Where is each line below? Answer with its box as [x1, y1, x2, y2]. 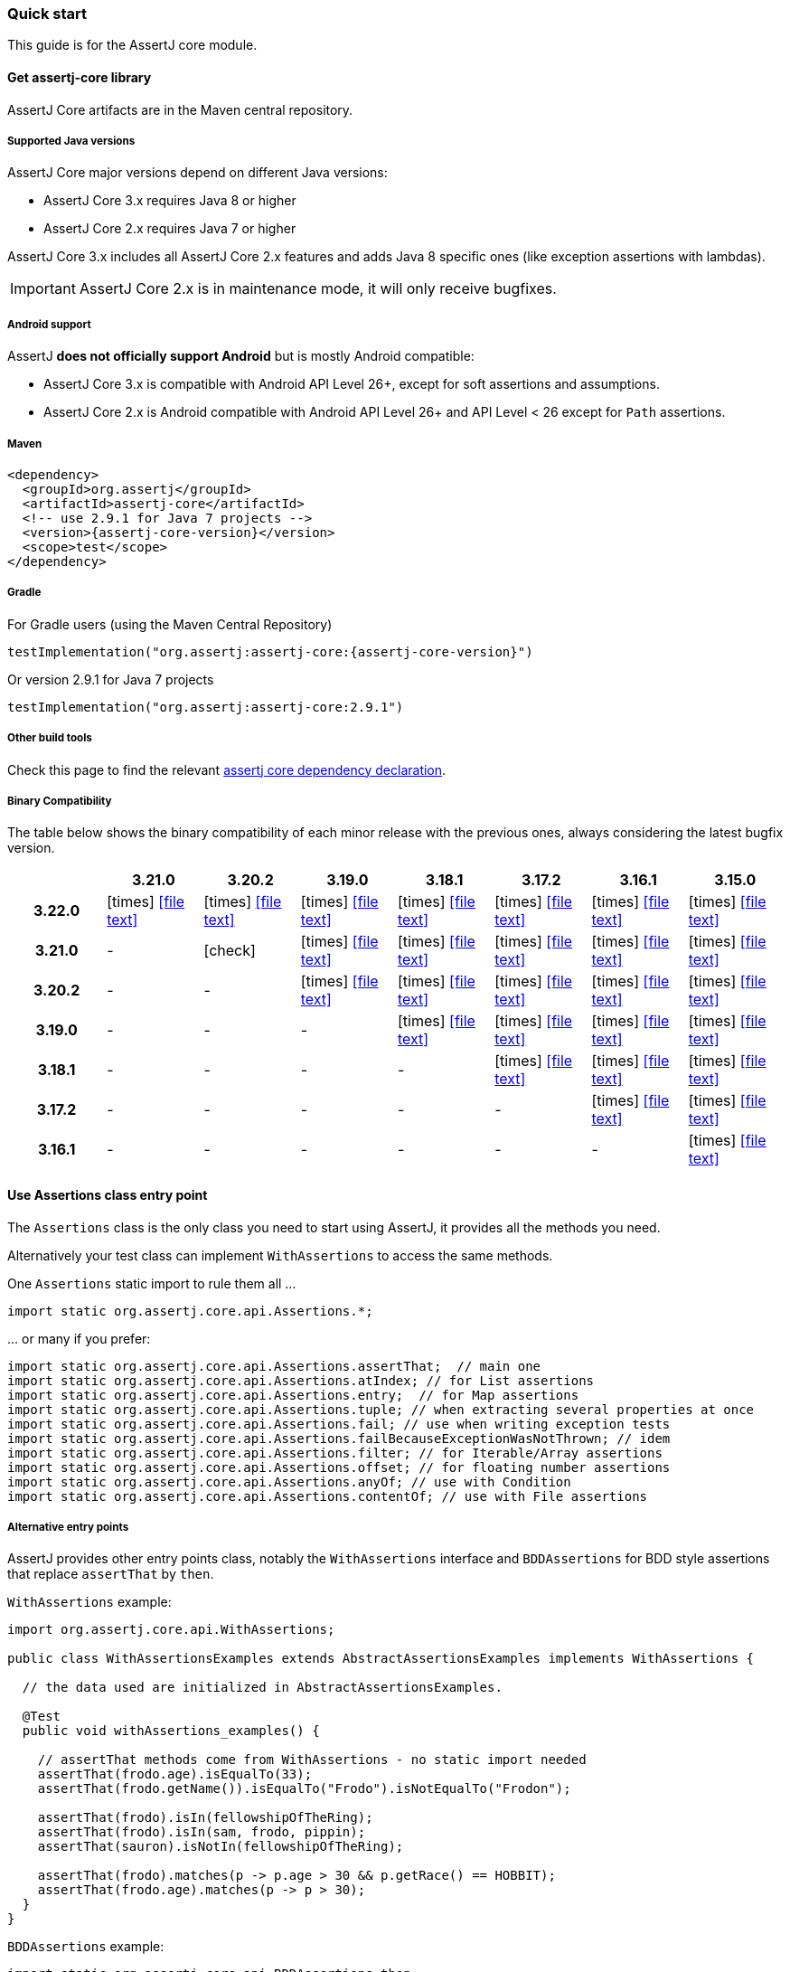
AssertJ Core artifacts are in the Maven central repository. [7, 101, 353, 118]
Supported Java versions [7, 134, 136, 147]
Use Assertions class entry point [7, 1186, 208, 1203]
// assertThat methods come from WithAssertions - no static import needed [37, 1752, 587, 1768]
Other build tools [7, 731, 92, 745]
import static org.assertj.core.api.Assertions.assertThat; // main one [7, 1358, 541, 1373]
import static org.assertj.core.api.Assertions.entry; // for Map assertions [7, 1387, 579, 1402]
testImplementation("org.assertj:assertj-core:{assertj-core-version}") [7, 644, 533, 659]
